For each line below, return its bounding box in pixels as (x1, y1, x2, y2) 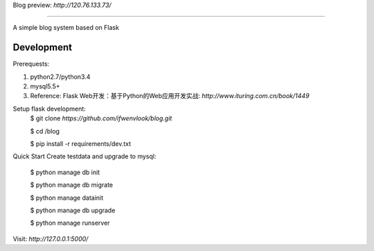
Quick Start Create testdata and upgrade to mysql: (12, 152, 157, 160)
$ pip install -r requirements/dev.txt (30, 140, 132, 148)
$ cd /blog (30, 127, 60, 135)
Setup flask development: (12, 104, 86, 113)
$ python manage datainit (30, 194, 104, 202)
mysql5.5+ (30, 82, 60, 91)
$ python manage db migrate (30, 180, 114, 189)
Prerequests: (12, 59, 50, 68)
